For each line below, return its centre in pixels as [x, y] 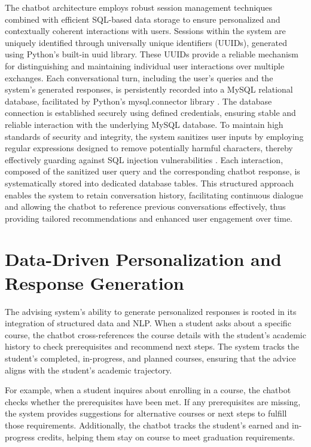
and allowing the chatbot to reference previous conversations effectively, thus [145, 206]
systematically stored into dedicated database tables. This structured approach [149, 183]
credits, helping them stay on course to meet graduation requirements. [166, 437]
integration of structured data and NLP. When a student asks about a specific [148, 323]
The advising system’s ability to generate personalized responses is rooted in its [151, 311]
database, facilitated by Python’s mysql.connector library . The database [138, 101]
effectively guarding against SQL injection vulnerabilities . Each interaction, [144, 159]
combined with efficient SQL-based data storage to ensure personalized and [143, 19]
